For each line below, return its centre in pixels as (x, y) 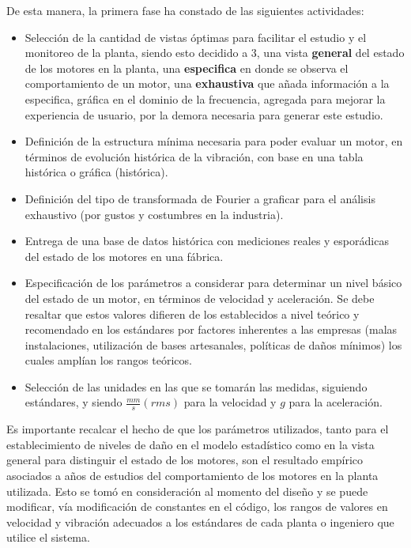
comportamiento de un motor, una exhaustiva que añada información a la (207, 83)
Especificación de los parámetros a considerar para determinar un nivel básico (213, 283)
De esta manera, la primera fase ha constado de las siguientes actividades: (185, 10)
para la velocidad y (230, 402)
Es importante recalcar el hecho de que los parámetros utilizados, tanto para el (198, 429)
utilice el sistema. (48, 537)
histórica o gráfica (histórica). (96, 172)
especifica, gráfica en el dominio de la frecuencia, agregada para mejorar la (205, 98)
